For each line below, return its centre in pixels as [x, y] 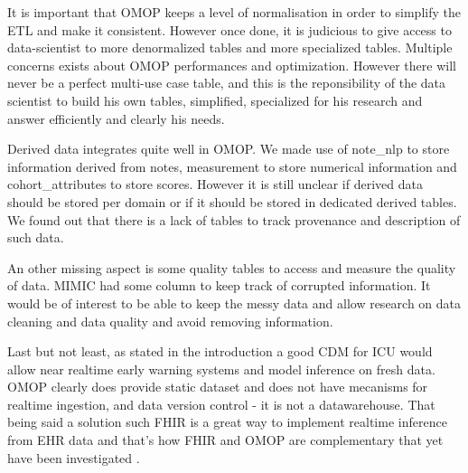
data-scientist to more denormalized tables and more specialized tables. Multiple [230, 47]
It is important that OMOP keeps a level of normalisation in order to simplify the [234, 12]
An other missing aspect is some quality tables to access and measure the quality [232, 267]
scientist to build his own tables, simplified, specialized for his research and [215, 100]
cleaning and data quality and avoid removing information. [170, 321]
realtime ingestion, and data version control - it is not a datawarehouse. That [221, 404]
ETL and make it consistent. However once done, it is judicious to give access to [229, 29]
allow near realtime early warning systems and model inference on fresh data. [221, 369]
